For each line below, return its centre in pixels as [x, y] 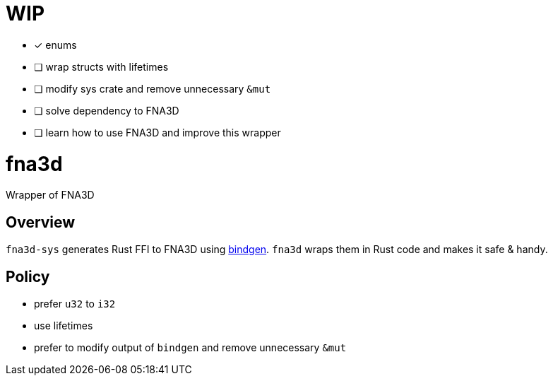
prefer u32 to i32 [75, 303]
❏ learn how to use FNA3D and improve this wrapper [157, 132]
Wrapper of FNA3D [50, 195]
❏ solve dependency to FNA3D [107, 110]
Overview [41, 222]
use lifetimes [64, 325]
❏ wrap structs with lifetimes [101, 66]
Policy [28, 276]
